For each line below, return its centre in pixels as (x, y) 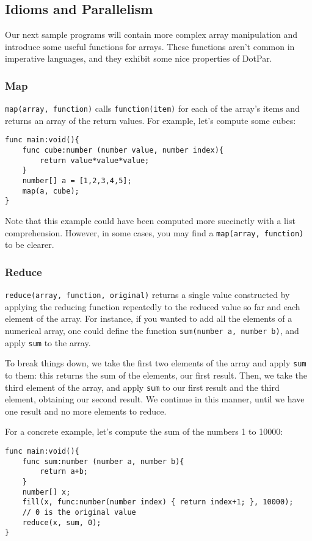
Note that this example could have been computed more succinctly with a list (150, 221)
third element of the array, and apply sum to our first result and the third (142, 387)
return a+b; (64, 472)
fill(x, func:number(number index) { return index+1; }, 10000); (158, 502)
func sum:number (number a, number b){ (103, 461)
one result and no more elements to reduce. (86, 411)
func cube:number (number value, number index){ (123, 151)
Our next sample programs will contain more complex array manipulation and (151, 34)
